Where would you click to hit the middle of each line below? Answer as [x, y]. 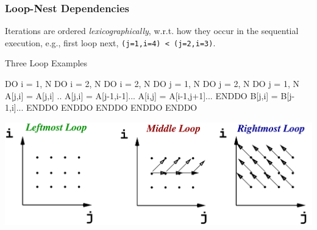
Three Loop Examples [46, 63]
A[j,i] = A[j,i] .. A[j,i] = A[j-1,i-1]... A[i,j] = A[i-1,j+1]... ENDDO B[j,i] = [141, 95]
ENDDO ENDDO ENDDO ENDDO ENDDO [112, 107]
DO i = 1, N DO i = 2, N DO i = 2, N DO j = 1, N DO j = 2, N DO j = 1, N [152, 84]
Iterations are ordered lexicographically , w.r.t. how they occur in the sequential [152, 31]
